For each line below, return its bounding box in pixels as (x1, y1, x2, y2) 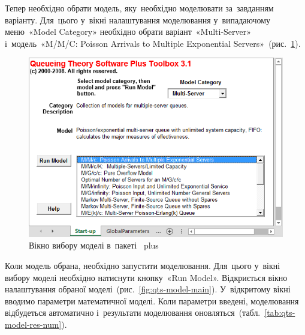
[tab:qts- (264, 306, 295, 319)
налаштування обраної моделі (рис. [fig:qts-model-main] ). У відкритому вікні (5, 283, 291, 295)
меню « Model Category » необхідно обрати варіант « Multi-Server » (5, 25, 252, 38)
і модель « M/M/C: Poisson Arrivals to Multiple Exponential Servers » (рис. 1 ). (5, 37, 301, 49)
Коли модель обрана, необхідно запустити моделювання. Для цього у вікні (5, 259, 280, 272)
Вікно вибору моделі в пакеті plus (29, 239, 159, 252)
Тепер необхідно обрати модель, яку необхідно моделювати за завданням (5, 2, 274, 14)
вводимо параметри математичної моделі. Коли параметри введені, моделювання (5, 294, 299, 307)
